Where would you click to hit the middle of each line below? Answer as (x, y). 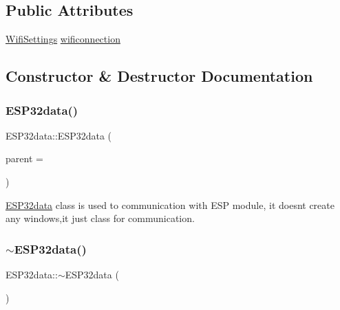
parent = (24, 158)
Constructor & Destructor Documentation (159, 76)
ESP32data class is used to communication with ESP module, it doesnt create (170, 204)
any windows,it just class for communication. (100, 218)
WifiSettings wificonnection (63, 39)
